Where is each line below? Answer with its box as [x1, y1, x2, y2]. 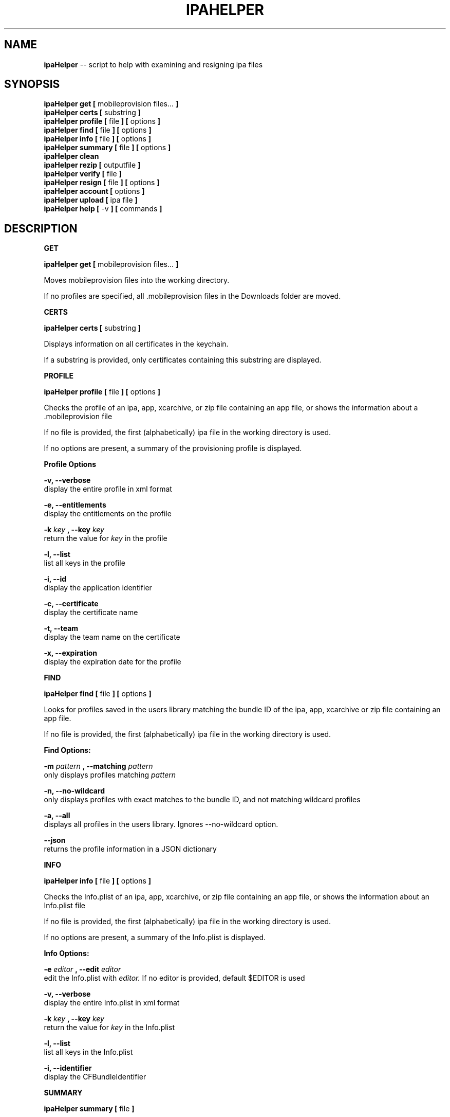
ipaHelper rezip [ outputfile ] [44, 160, 141, 170]
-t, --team [44, 624, 79, 633]
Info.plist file [44, 901, 86, 910]
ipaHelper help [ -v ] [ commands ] [44, 204, 162, 213]
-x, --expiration [44, 648, 98, 658]
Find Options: [44, 746, 91, 755]
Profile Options [44, 460, 97, 469]
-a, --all [44, 811, 70, 820]
